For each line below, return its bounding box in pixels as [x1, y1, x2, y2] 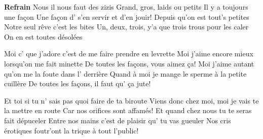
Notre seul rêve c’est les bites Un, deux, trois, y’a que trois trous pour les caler [4, 21, 249, 32]
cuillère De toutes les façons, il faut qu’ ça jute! [4, 78, 151, 89]
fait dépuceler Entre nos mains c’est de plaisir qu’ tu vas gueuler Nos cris [4, 115, 231, 125]
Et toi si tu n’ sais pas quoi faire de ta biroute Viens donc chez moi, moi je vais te [4, 95, 259, 106]
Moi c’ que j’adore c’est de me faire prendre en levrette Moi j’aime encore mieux [4, 48, 253, 59]
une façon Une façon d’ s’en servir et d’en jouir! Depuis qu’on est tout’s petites [4, 11, 249, 22]
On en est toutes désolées [4, 31, 83, 42]
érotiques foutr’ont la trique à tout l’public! [4, 125, 139, 135]
